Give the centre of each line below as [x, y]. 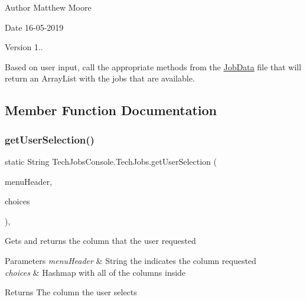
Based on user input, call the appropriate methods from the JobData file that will [153, 66]
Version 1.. [24, 47]
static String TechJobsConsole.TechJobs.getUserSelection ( [111, 161]
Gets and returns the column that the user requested [100, 241]
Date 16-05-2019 [34, 27]
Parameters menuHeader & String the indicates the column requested [131, 260]
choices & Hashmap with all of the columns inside [95, 272]
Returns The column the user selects [71, 292]
